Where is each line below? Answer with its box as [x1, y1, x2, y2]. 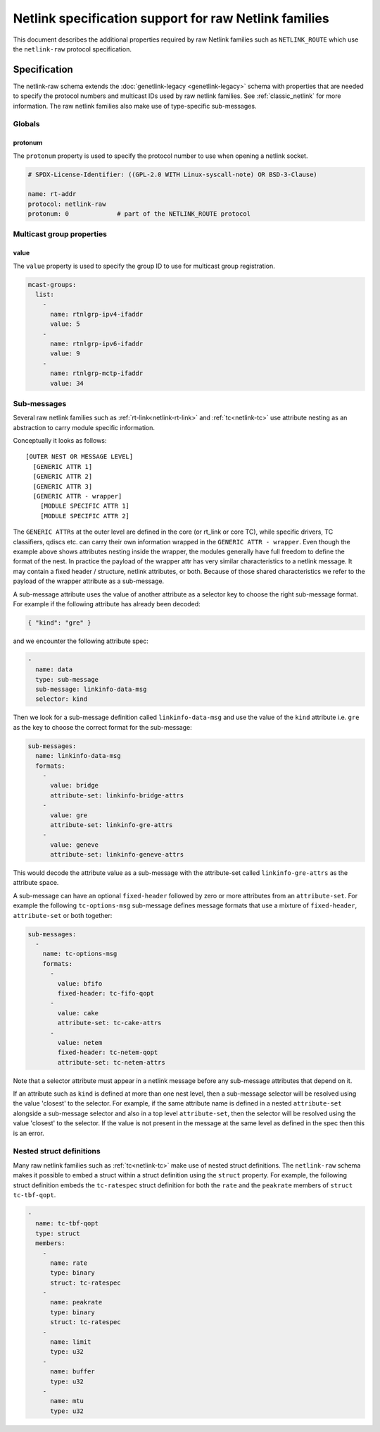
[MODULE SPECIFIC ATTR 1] [39, 502, 130, 510]
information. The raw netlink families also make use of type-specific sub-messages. [13, 102, 257, 110]
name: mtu [50, 1397, 84, 1405]
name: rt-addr [27, 190, 77, 198]
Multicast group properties [13, 229, 107, 239]
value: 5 [50, 320, 80, 328]
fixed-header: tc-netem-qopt [57, 1048, 158, 1057]
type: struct [35, 1229, 80, 1237]
